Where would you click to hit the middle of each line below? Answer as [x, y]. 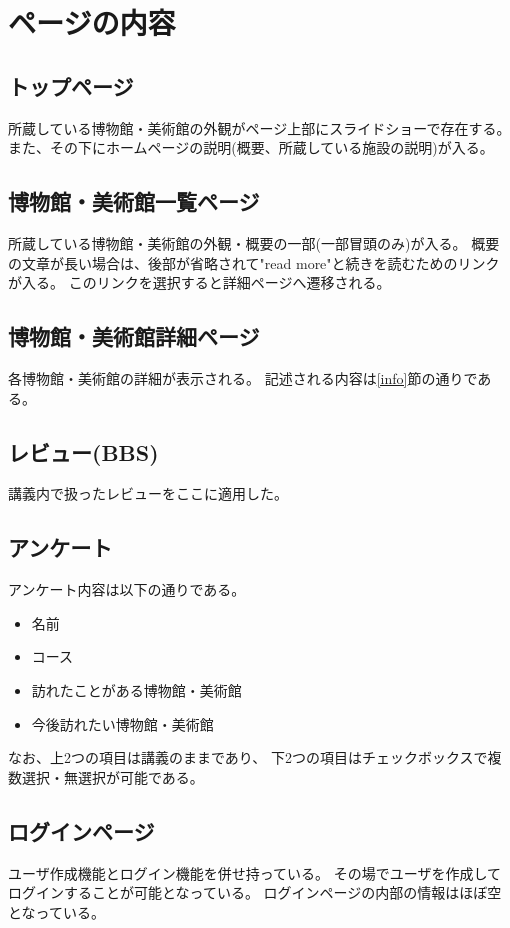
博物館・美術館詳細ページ [134, 336]
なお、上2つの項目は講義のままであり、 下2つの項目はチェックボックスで [248, 757]
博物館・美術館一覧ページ [134, 201]
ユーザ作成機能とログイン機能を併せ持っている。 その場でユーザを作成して [254, 872]
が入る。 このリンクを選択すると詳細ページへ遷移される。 [199, 282]
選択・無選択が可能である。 [112, 776]
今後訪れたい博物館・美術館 [122, 723]
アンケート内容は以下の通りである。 [127, 589]
